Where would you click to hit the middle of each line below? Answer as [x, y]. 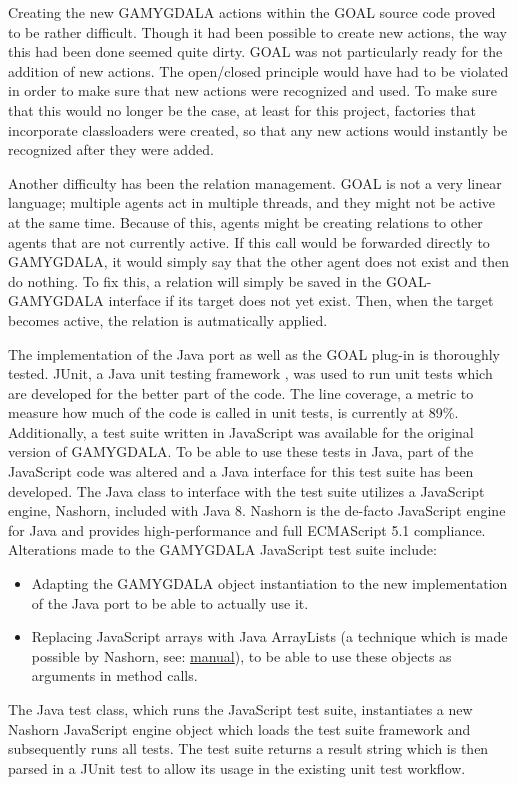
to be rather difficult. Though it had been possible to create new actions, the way [257, 31]
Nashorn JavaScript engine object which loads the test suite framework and [239, 728]
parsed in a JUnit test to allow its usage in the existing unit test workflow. [237, 767]
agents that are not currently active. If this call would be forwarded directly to [249, 241]
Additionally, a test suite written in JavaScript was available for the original [241, 431]
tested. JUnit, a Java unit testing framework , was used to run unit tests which [250, 373]
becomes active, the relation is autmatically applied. [168, 319]
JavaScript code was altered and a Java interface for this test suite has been [241, 471]
